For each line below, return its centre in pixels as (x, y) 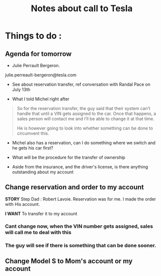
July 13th (21, 90)
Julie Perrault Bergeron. (36, 65)
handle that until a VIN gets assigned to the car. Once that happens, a (87, 113)
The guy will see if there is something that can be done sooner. (81, 245)
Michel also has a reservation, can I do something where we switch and (84, 143)
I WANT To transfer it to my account (41, 213)
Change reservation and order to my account (75, 187)
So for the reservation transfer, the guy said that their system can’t (84, 108)
